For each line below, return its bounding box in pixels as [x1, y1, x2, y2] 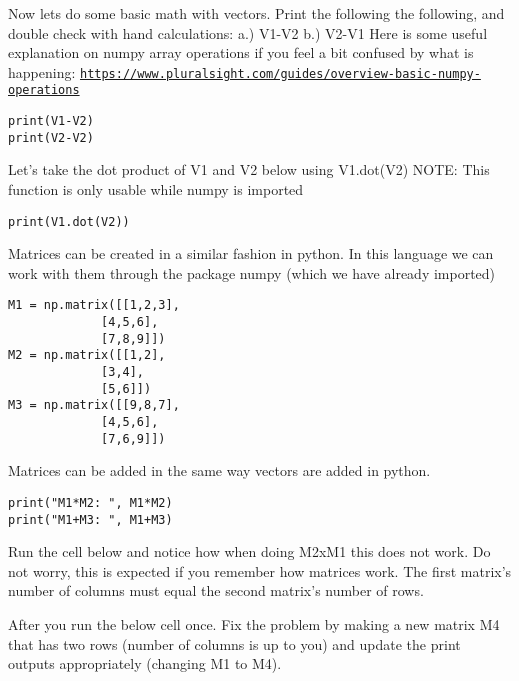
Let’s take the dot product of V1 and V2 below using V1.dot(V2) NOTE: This [8, 159, 490, 180]
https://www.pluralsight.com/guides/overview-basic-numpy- [79, 66, 481, 81]
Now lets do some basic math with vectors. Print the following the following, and [8, 3, 505, 23]
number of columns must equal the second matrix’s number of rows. [8, 580, 424, 601]
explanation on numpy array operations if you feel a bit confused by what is [8, 42, 474, 63]
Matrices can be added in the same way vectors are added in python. [8, 460, 431, 481]
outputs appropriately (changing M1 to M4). [8, 653, 282, 674]
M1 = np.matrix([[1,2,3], [8, 298, 180, 313]
